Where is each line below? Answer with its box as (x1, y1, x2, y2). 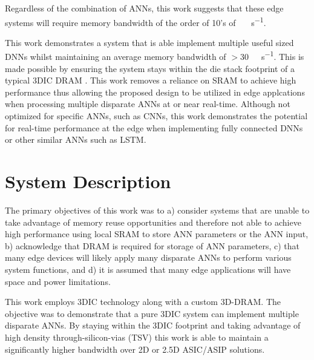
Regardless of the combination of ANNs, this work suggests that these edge (5, 2, 284, 14)
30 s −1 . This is (240, 48, 304, 63)
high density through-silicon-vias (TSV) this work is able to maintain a (5, 330, 269, 343)
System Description (5, 169, 171, 194)
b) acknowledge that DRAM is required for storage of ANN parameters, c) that (5, 239, 299, 252)
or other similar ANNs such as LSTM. (5, 133, 146, 146)
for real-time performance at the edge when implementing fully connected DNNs (5, 121, 303, 134)
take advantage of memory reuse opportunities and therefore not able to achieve (5, 215, 301, 228)
